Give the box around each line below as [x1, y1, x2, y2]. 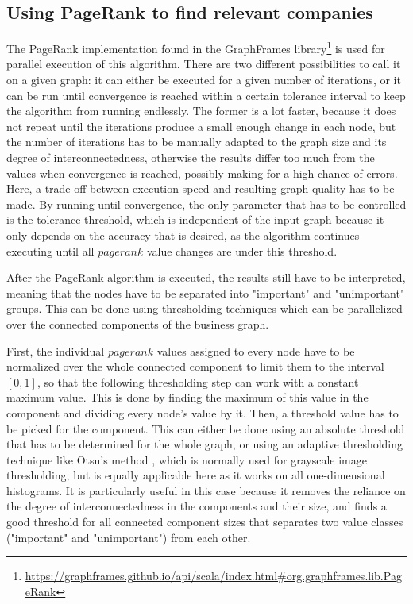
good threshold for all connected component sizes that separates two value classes [6, 514, 403, 530]
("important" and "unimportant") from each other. [6, 529, 251, 545]
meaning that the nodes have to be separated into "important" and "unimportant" [6, 284, 405, 301]
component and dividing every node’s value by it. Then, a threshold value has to [6, 404, 399, 421]
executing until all [6, 242, 95, 259]
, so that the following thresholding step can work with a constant [37, 373, 359, 390]
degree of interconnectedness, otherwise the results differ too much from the [6, 149, 375, 166]
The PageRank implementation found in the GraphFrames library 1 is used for [6, 38, 385, 56]
